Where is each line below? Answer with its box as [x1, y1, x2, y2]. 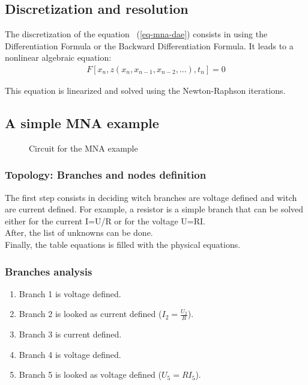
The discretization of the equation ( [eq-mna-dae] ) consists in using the [5, 28, 268, 40]
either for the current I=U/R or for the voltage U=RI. [5, 214, 205, 227]
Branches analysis [5, 263, 92, 279]
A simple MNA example [5, 114, 159, 132]
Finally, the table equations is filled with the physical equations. [5, 238, 241, 250]
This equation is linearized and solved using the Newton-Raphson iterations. [5, 84, 286, 97]
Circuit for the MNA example [29, 141, 138, 154]
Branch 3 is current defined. [19, 328, 122, 340]
